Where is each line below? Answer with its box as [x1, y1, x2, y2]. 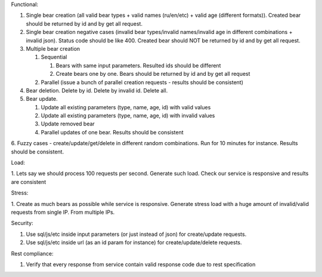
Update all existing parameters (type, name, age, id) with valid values [41, 103, 211, 110]
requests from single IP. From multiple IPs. [11, 208, 115, 216]
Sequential [41, 54, 67, 61]
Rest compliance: [11, 250, 54, 257]
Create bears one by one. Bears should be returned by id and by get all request [55, 70, 250, 78]
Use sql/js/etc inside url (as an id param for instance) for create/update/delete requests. [26, 239, 242, 246]
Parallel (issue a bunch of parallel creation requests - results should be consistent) [41, 78, 244, 86]
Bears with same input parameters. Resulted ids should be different [55, 61, 221, 69]
